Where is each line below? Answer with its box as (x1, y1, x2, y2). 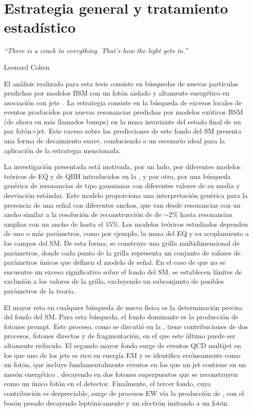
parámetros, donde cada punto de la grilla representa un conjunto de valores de (4, 247, 241, 257)
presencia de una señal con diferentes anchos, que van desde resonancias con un (4, 199, 241, 210)
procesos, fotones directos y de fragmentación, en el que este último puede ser (4, 331, 236, 341)
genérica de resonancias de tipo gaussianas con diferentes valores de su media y (4, 180, 240, 191)
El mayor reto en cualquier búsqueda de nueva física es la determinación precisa (4, 302, 243, 312)
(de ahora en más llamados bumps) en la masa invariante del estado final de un (4, 116, 241, 126)
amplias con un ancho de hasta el (4, 218, 103, 229)
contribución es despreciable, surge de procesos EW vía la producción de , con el (4, 388, 244, 398)
